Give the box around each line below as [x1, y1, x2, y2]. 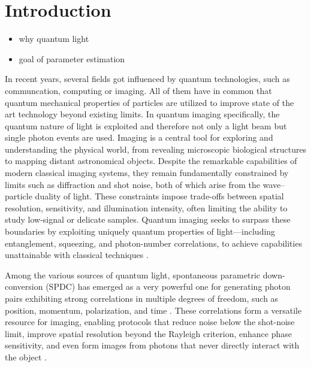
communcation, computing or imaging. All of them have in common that [5, 84, 272, 96]
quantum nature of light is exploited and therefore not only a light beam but [5, 119, 287, 132]
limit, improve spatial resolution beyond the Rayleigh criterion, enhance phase [5, 327, 292, 339]
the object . [5, 350, 47, 363]
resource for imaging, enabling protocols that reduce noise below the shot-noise [5, 316, 295, 328]
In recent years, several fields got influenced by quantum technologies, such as [5, 72, 290, 85]
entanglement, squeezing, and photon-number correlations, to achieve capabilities [5, 236, 303, 249]
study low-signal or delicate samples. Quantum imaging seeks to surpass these [5, 213, 291, 226]
